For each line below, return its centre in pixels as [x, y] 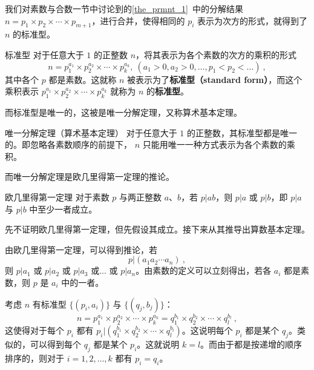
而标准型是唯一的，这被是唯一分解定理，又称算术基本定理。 [123, 112]
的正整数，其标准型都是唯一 [242, 132]
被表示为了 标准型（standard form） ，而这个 [215, 79]
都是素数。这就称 [83, 79]
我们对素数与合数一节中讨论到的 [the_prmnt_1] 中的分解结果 [124, 8]
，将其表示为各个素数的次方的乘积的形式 [216, 54]
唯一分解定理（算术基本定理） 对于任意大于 [91, 132]
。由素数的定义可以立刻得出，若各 [204, 270]
